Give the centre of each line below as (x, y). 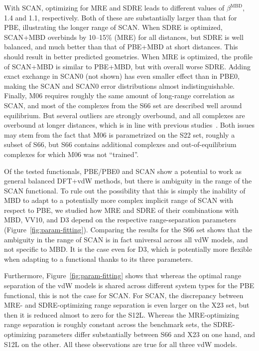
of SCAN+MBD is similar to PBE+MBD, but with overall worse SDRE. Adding (128, 66)
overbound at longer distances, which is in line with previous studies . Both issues (129, 125)
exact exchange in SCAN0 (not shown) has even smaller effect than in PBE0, (122, 76)
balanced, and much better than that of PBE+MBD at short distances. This (121, 47)
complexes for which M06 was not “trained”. (71, 154)
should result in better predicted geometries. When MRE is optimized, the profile (129, 56)
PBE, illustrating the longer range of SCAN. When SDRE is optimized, (113, 27)
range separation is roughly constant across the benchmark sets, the (108, 324)
